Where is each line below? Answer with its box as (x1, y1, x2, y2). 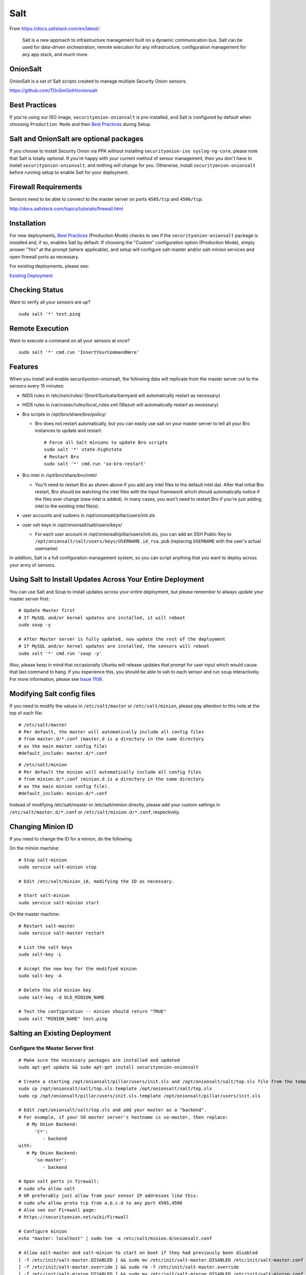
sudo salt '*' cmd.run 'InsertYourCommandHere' (18, 349, 140, 355)
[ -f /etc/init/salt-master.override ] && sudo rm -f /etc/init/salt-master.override (18, 1264, 239, 1270)
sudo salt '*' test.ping (18, 311, 81, 317)
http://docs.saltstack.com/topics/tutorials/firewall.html (9, 206, 123, 212)
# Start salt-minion (18, 892, 70, 899)
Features (9, 362, 38, 371)
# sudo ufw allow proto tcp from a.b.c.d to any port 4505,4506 (18, 1200, 183, 1206)
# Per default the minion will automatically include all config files (18, 769, 201, 775)
